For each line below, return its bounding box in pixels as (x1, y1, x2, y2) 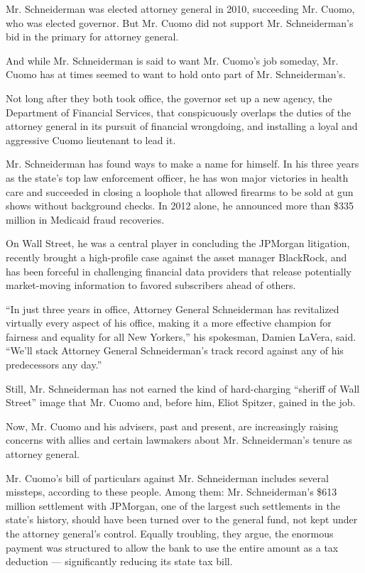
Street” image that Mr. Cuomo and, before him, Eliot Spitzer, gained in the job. (6, 395, 356, 410)
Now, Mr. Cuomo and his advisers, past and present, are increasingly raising (6, 418, 339, 433)
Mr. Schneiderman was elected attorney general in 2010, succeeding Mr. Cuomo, (6, 1, 355, 16)
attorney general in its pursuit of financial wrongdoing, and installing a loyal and (6, 119, 358, 133)
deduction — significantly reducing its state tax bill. (6, 554, 233, 569)
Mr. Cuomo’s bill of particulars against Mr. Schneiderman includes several (6, 470, 329, 485)
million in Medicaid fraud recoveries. (6, 212, 165, 227)
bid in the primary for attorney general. (6, 29, 179, 44)
